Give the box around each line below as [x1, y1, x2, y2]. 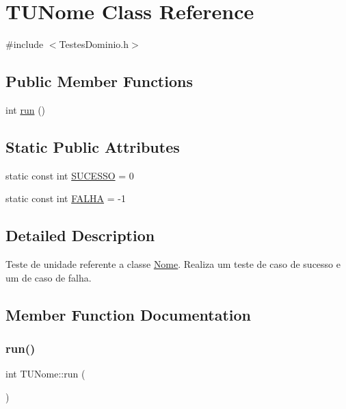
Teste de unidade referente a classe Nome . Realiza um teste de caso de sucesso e [5, 257, 341, 271]
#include [5, 37, 44, 51]
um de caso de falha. [5, 270, 92, 284]
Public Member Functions [5, 71, 193, 92]
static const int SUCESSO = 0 [5, 168, 134, 182]
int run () [5, 102, 46, 116]
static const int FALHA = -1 [5, 191, 126, 206]
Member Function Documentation [5, 303, 252, 325]
